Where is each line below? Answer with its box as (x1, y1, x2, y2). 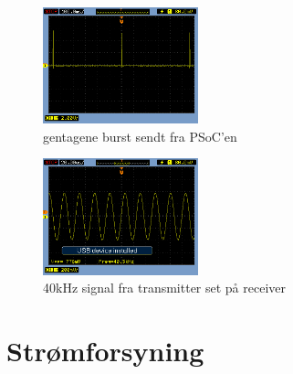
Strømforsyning (6, 331, 204, 369)
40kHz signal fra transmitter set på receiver (43, 278, 287, 297)
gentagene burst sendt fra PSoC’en (43, 126, 237, 145)
